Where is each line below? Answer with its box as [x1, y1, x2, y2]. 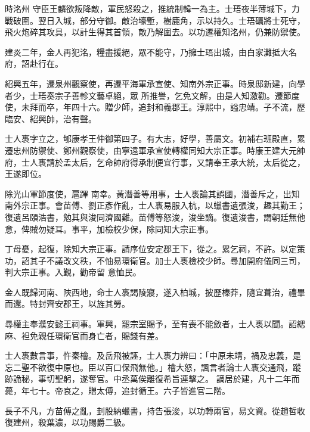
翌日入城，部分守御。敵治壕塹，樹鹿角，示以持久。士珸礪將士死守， [38, 14, 305, 26]
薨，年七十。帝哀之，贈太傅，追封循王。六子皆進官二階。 [5, 384, 230, 397]
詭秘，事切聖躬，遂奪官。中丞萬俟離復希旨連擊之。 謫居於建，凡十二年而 [13, 372, 300, 385]
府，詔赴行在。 [5, 57, 63, 70]
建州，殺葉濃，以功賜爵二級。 [13, 416, 130, 428]
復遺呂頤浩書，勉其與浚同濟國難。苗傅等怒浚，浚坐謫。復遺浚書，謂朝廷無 [5, 210, 297, 223]
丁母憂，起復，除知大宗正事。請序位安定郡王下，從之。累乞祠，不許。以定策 [5, 243, 305, 255]
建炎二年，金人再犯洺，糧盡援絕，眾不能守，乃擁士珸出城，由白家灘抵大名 [5, 45, 297, 58]
